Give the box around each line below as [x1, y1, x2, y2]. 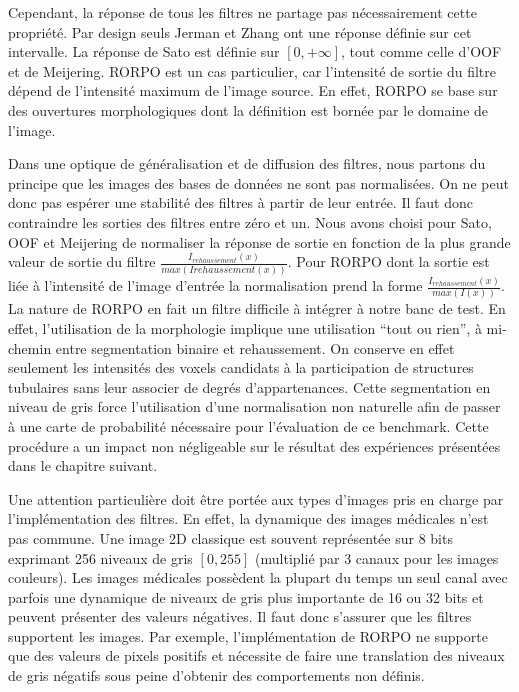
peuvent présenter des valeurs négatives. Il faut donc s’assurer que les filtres [8, 606, 472, 627]
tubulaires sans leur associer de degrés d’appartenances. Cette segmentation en [8, 376, 491, 397]
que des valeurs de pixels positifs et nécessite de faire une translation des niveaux [8, 645, 505, 666]
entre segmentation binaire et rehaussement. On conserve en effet [55, 337, 455, 358]
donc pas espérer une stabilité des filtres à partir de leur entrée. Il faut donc [8, 192, 473, 213]
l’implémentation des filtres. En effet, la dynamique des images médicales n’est [8, 508, 489, 529]
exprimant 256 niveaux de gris [8, 547, 193, 568]
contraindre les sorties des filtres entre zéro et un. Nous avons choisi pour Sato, [8, 211, 492, 232]
